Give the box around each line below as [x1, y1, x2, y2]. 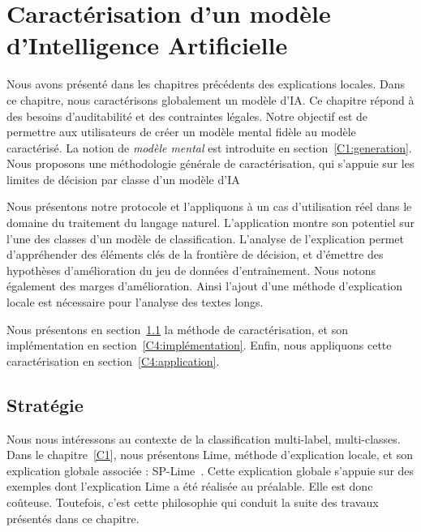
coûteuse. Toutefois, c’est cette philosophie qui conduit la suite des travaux [6, 493, 379, 510]
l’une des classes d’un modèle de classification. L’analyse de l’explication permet [6, 230, 404, 247]
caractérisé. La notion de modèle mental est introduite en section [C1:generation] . [6, 139, 412, 156]
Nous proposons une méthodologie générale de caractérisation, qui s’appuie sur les [6, 155, 415, 172]
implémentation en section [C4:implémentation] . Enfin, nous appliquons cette [6, 337, 392, 354]
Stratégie [6, 392, 84, 417]
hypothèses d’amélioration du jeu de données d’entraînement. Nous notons [6, 261, 376, 278]
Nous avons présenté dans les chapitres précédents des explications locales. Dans [6, 75, 406, 92]
